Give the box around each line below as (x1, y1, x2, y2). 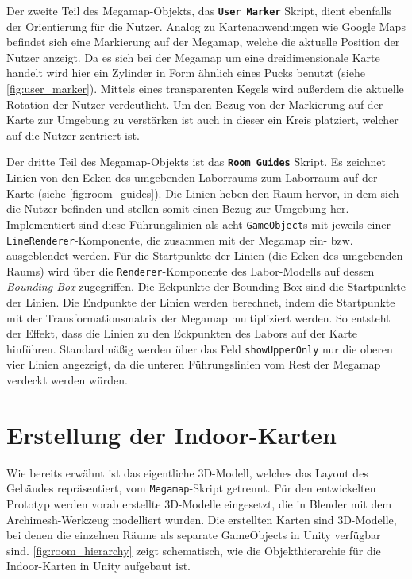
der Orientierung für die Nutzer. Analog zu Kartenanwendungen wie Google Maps (6, 17, 406, 34)
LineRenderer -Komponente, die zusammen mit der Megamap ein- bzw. (6, 231, 353, 248)
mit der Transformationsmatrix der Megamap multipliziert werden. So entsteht (6, 309, 391, 326)
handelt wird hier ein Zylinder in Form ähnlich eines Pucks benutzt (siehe (6, 64, 365, 81)
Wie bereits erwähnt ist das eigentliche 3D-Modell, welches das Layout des (6, 464, 368, 481)
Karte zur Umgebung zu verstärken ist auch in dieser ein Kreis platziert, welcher (6, 111, 399, 128)
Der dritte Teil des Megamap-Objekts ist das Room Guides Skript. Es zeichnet (6, 153, 386, 170)
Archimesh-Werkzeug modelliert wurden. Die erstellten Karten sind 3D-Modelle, (6, 511, 397, 527)
